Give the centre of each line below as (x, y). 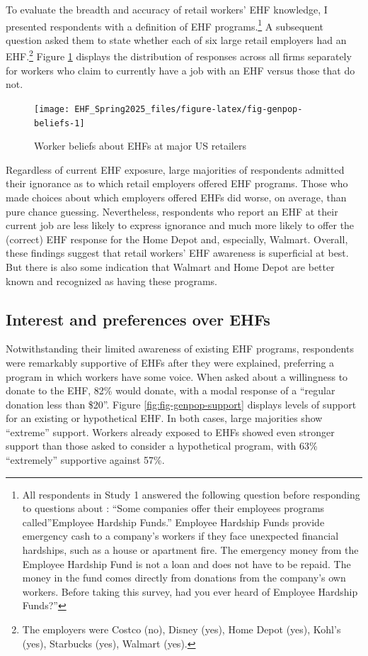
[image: (52, 109)
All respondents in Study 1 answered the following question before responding (191, 494)
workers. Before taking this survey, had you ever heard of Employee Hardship (190, 591)
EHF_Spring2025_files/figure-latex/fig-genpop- (189, 109)
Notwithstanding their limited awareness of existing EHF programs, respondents (180, 349)
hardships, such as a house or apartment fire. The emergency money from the (190, 550)
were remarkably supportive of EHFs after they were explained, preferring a (170, 362)
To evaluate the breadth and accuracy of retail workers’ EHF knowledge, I (167, 9)
